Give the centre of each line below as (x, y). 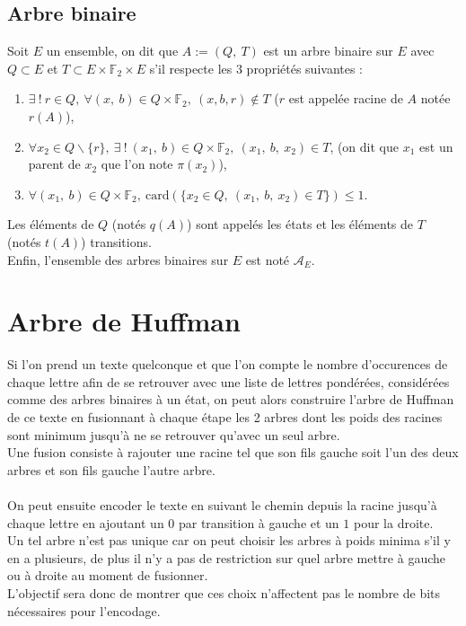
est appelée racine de (346, 98)
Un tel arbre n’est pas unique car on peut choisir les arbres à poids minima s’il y (229, 540)
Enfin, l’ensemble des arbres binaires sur (118, 259)
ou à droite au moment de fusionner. (108, 575)
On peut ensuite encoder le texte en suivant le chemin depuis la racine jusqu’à (222, 505)
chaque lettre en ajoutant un (86, 522)
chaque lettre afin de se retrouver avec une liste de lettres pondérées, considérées (229, 381)
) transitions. (116, 241)
